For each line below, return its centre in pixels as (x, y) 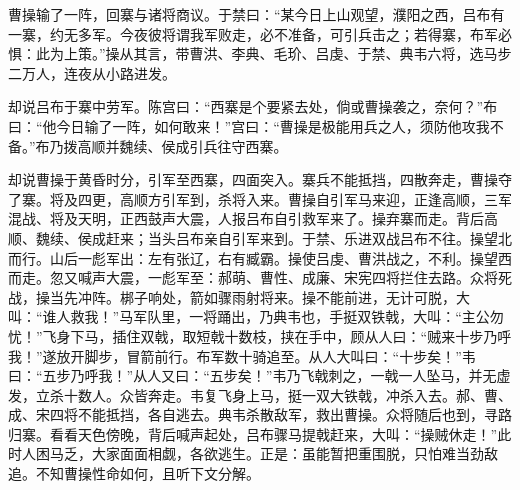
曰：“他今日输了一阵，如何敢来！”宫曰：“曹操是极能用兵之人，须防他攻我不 (256, 125)
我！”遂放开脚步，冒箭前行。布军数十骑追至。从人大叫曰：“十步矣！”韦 (242, 355)
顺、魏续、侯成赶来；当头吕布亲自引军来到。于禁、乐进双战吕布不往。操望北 (260, 237)
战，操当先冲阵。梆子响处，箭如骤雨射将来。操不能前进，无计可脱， (232, 296)
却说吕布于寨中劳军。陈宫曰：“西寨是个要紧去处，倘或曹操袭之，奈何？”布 (253, 106)
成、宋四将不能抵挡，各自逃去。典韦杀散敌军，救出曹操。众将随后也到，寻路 (260, 414)
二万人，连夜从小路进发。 (92, 72)
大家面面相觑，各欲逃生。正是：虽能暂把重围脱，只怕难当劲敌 (294, 453)
